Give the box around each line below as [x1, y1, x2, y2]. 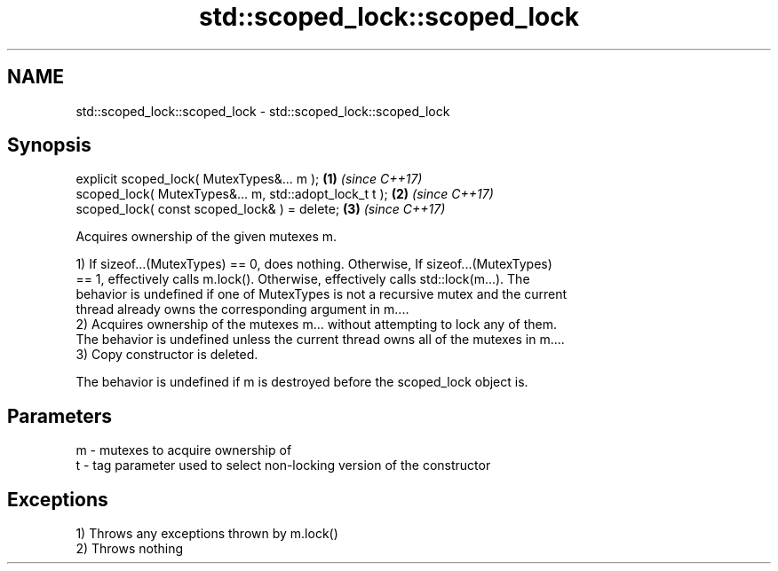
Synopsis [7, 134, 91, 157]
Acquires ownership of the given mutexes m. [75, 229, 337, 245]
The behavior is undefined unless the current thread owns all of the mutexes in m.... [75, 332, 565, 348]
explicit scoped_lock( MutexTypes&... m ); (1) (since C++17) [75, 171, 423, 187]
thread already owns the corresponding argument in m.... [75, 301, 409, 317]
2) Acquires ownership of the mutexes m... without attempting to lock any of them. [75, 317, 557, 332]
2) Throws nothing [75, 541, 184, 557]
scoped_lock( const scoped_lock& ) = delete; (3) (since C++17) [75, 201, 446, 217]
